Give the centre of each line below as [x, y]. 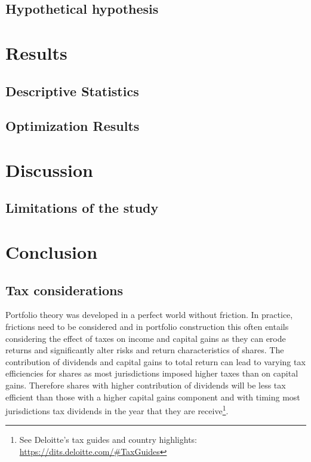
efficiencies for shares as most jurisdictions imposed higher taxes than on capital [152, 373]
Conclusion [52, 252]
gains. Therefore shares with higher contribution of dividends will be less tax [146, 385]
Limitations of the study [82, 208]
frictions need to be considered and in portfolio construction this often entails [147, 327]
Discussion [49, 169]
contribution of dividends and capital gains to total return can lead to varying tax [155, 361]
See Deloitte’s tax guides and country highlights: [108, 440]
